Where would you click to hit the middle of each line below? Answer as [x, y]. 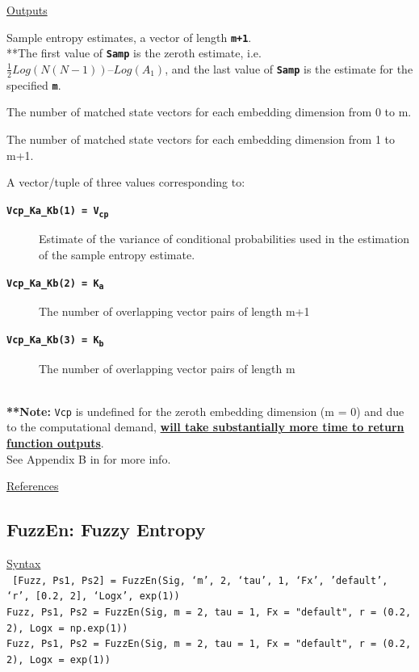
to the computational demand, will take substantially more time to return [205, 427]
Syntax [24, 563]
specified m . [34, 84]
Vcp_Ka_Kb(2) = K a [55, 284]
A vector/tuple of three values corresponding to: [126, 182]
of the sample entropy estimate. [117, 255]
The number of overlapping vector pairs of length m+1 [174, 311]
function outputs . [55, 443]
